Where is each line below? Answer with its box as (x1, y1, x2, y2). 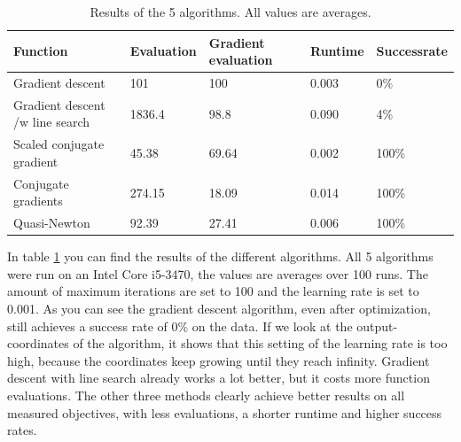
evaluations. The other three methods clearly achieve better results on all (7, 386, 405, 405)
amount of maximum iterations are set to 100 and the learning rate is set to (7, 282, 419, 300)
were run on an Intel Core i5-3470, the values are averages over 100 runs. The (7, 264, 428, 283)
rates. (7, 421, 37, 439)
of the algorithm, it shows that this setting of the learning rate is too (73, 334, 448, 353)
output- (356, 316, 398, 335)
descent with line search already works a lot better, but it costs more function (7, 368, 430, 387)
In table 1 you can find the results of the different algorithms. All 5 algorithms (7, 247, 434, 266)
